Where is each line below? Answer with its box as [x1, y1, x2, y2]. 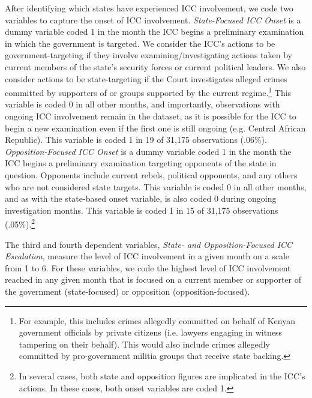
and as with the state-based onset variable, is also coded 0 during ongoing [5, 192, 277, 205]
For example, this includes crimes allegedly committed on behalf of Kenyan [19, 314, 295, 327]
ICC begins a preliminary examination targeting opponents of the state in [5, 157, 277, 169]
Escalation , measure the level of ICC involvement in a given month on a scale [5, 250, 289, 262]
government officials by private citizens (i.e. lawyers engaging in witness [19, 326, 283, 339]
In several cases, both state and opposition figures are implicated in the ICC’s [19, 369, 305, 382]
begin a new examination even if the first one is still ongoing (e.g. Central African [5, 121, 306, 134]
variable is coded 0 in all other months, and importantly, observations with [5, 98, 280, 110]
